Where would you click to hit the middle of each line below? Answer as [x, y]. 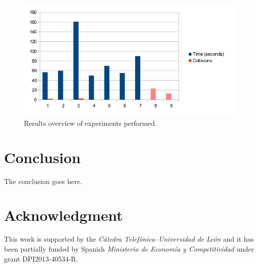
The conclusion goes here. [43, 181]
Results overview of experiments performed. [90, 123]
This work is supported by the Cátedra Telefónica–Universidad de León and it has [129, 239]
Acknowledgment [63, 215]
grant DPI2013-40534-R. [41, 258]
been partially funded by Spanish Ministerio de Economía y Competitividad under [129, 248]
